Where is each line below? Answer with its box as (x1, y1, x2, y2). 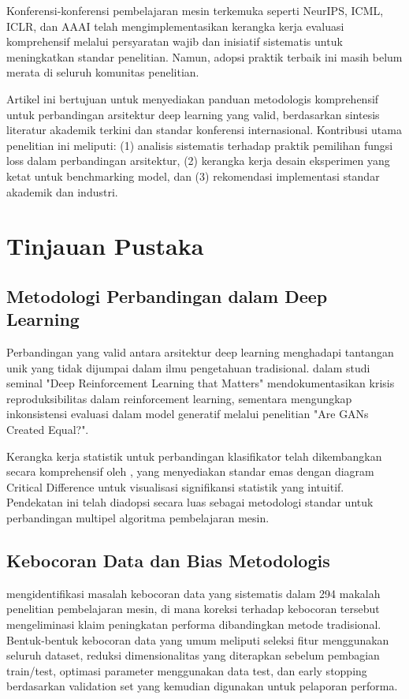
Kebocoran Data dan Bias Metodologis (6, 548, 330, 573)
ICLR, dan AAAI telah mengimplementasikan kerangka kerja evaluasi (6, 17, 344, 34)
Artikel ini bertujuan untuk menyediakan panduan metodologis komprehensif (6, 90, 379, 107)
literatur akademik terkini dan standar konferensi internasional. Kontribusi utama (6, 121, 402, 138)
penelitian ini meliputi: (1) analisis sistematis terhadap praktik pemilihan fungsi (6, 136, 393, 153)
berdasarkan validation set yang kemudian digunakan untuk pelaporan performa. (6, 678, 398, 694)
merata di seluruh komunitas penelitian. (6, 64, 199, 80)
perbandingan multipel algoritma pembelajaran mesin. (6, 510, 270, 526)
